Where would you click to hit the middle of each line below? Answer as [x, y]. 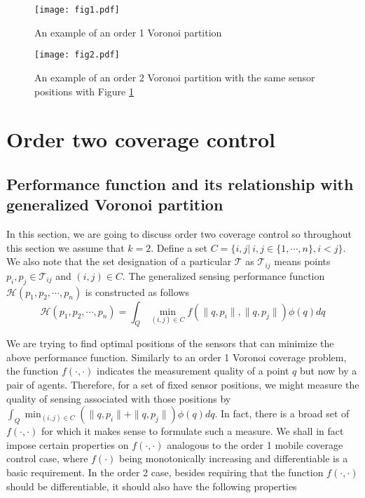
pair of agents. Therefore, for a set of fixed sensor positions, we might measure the [183, 385]
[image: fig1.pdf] [77, 10]
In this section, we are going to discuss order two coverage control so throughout [179, 234]
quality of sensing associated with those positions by [119, 398]
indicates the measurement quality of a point [193, 371]
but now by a [328, 371]
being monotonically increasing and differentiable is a [233, 458]
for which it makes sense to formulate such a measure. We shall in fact [193, 431]
